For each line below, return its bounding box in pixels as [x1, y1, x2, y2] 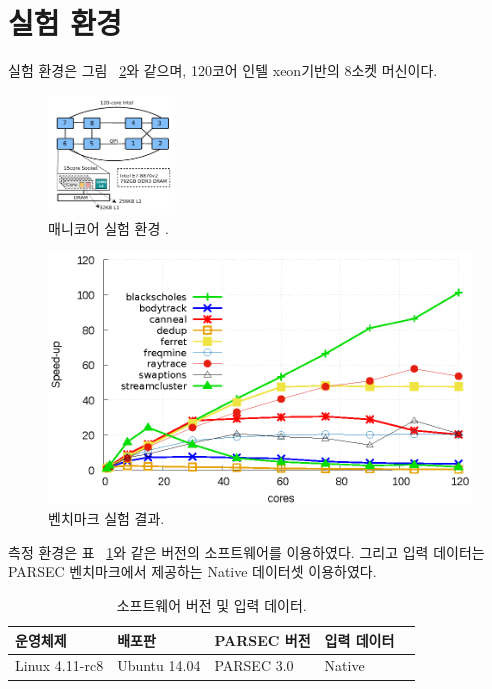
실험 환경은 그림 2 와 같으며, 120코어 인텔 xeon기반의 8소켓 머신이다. [8, 60, 438, 81]
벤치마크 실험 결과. [48, 508, 165, 529]
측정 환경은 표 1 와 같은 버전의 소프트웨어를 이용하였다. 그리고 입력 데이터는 [8, 541, 485, 562]
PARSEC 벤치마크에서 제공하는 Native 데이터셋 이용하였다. [8, 561, 377, 582]
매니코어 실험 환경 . [48, 218, 169, 239]
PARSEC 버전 [214, 629, 311, 650]
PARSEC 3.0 [214, 655, 294, 676]
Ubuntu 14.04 [117, 655, 201, 676]
